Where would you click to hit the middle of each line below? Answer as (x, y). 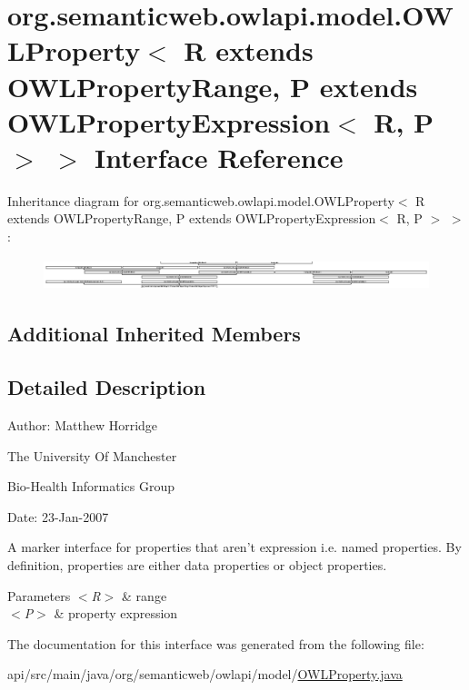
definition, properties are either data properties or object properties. (197, 565)
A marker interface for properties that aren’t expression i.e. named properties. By (234, 547)
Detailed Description (107, 387)
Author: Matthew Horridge (83, 425)
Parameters (39, 595)
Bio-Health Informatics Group (91, 486)
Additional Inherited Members (154, 334)
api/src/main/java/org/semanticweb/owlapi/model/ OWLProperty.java (205, 674)
